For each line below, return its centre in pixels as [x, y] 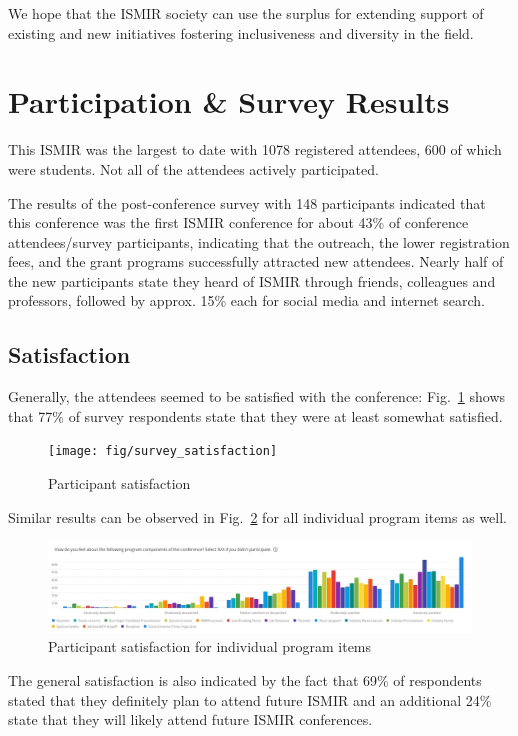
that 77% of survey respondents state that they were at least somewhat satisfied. [255, 415]
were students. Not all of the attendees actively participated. [193, 168]
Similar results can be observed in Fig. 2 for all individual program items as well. [258, 516]
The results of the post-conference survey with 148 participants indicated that [247, 202]
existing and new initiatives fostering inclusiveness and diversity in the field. [241, 32]
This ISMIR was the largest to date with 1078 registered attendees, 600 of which [255, 149]
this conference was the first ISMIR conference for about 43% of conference [238, 222]
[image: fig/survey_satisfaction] [163, 451]
